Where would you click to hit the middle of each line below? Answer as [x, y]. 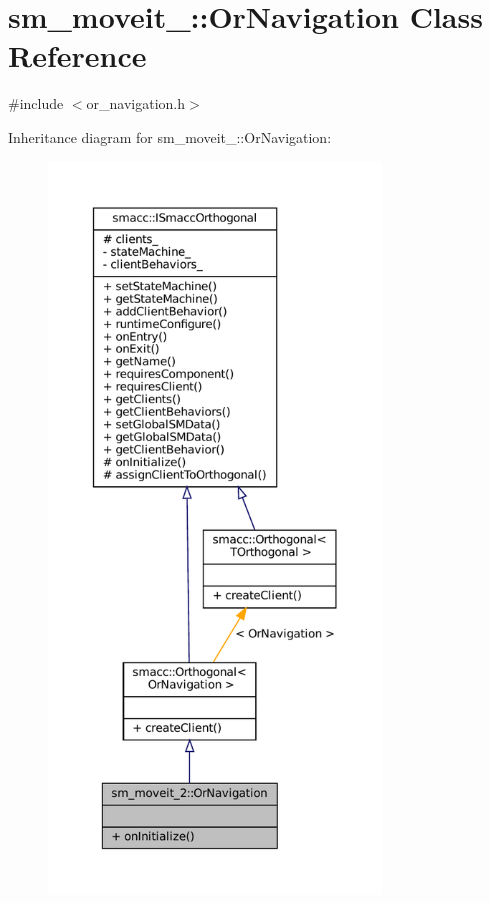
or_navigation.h [136, 103]
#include [36, 103]
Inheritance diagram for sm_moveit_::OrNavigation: [170, 136]
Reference [77, 55]
